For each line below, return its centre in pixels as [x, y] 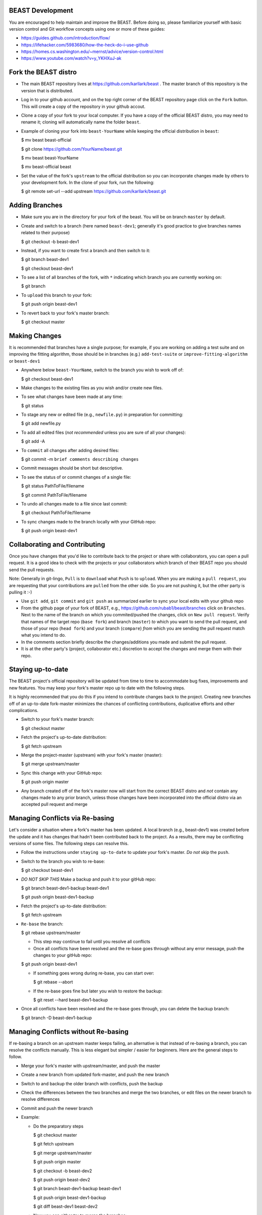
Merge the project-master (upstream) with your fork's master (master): [92, 755]
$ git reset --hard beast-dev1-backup [71, 1000]
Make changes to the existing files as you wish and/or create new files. [92, 388]
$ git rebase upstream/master [51, 933]
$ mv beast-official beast [46, 167]
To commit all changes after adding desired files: [70, 450]
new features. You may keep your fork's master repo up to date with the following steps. [97, 688]
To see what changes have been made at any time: [72, 397]
